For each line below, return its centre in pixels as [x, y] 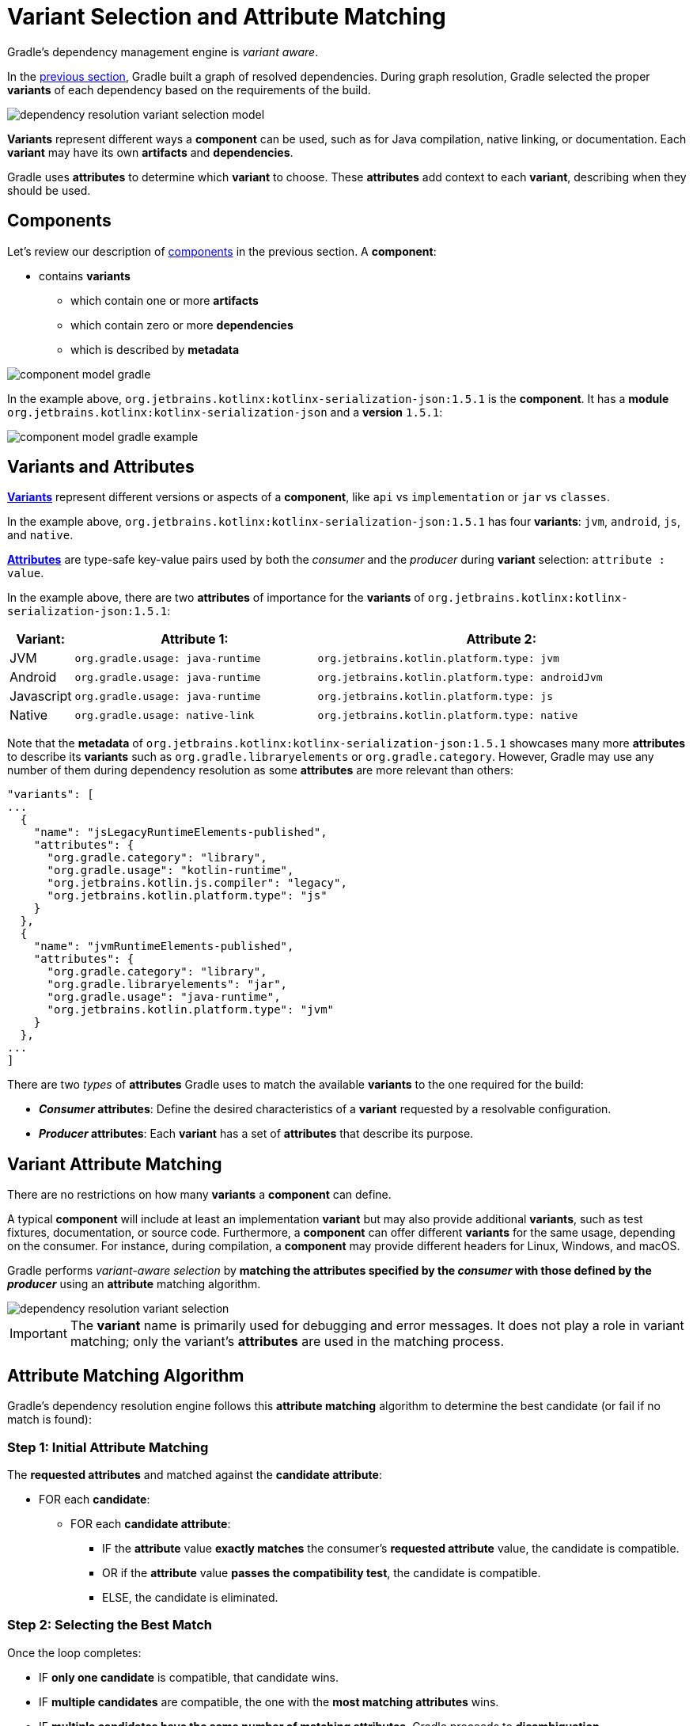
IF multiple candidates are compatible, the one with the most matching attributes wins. [269, 1701]
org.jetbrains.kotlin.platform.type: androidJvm [460, 677]
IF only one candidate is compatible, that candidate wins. [189, 1677]
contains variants [85, 276]
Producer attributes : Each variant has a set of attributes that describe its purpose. [256, 1134]
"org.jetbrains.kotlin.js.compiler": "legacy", [197, 883]
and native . [40, 535]
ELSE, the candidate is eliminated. [190, 1597]
